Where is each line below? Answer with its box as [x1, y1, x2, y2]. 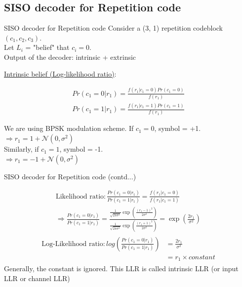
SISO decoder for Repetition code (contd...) [4, 171, 136, 181]
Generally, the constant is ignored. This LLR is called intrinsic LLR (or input [4, 263, 239, 274]
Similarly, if [4, 144, 39, 154]
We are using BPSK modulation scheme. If [4, 123, 134, 133]
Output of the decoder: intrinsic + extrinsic [4, 51, 136, 62]
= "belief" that [25, 42, 70, 52]
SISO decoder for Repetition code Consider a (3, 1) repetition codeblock [4, 23, 223, 33]
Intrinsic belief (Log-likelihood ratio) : [4, 68, 117, 79]
